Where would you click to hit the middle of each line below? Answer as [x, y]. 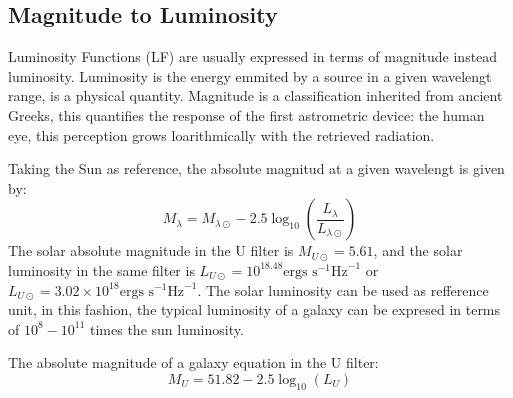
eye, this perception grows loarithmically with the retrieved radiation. [221, 134]
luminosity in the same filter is [101, 269]
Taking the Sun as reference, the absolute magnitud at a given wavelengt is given [256, 168]
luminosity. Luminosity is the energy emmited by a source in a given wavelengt [250, 75]
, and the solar [418, 250]
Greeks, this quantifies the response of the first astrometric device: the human [246, 114]
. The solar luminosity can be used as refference [343, 289]
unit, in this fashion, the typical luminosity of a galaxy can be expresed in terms [254, 309]
